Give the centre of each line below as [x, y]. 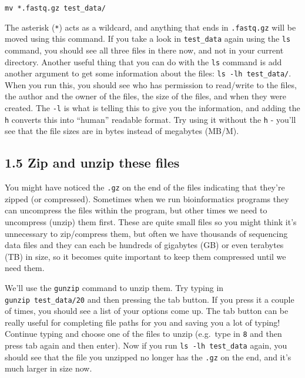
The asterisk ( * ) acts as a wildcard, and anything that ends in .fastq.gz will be [150, 27]
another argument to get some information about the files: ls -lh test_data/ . [148, 73]
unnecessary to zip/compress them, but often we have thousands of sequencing [146, 233]
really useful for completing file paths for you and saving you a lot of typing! [143, 322]
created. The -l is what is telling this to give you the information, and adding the [152, 108]
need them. [25, 268]
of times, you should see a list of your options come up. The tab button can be [147, 311]
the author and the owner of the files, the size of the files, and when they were [146, 96]
